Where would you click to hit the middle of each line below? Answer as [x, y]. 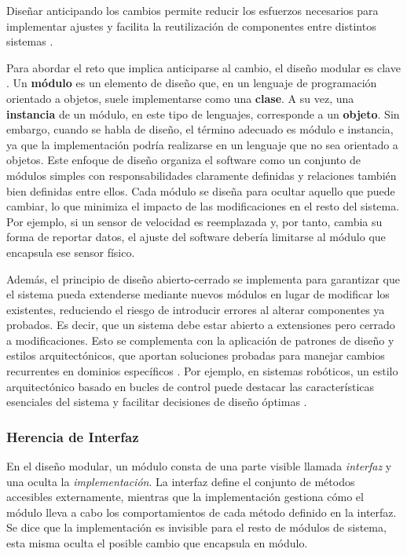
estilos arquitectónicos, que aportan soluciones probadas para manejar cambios [196, 355]
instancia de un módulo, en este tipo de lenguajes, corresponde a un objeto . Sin [203, 113]
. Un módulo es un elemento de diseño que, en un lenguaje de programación [192, 83]
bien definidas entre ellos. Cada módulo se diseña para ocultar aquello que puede [201, 190]
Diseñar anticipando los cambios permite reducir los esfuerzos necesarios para [192, 10]
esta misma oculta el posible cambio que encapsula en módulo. [157, 543]
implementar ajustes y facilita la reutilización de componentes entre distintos [191, 26]
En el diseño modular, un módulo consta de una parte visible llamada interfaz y [199, 466]
